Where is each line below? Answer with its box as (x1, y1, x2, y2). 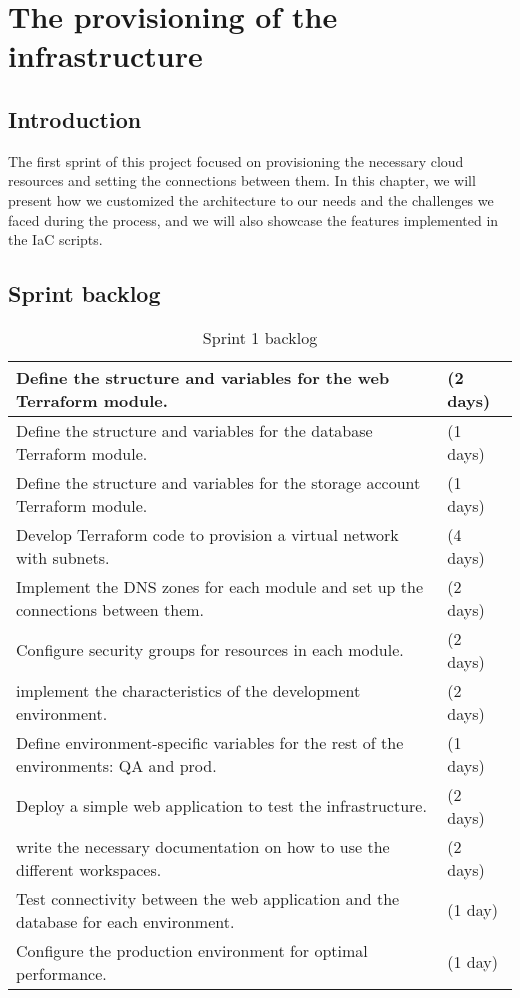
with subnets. (16, 545, 110, 569)
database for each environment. (16, 909, 235, 933)
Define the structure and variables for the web (16, 365, 390, 389)
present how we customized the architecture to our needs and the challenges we (8, 189, 494, 210)
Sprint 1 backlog (202, 325, 318, 349)
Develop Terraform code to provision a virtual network (16, 522, 399, 546)
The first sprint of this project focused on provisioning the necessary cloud (8, 150, 464, 171)
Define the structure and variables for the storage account (16, 470, 421, 494)
